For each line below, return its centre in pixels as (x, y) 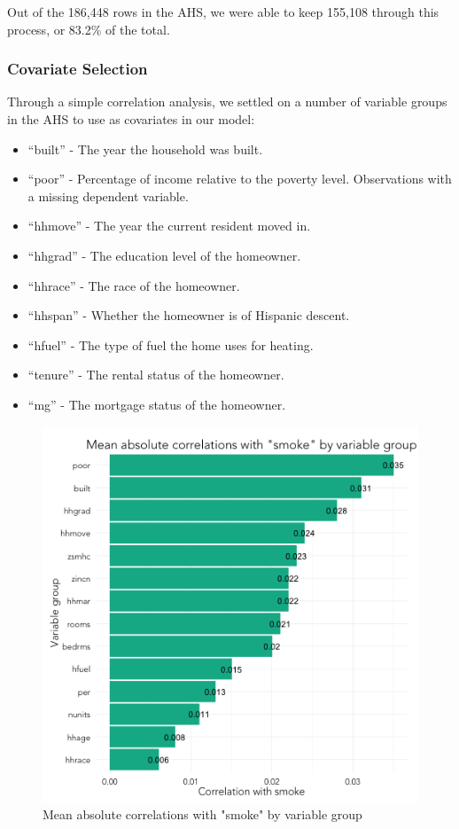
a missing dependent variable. (108, 196)
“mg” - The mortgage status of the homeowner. (157, 404)
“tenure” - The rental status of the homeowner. (156, 375)
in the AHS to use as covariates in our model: (131, 119)
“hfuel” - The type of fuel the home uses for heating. (171, 344)
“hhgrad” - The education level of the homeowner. (164, 255)
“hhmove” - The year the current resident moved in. (169, 226)
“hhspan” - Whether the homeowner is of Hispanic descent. (189, 315)
